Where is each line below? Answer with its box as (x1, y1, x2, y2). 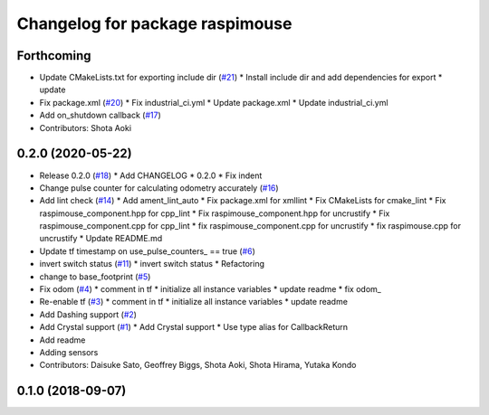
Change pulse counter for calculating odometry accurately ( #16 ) (39, 182, 280, 193)
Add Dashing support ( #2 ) (39, 308, 138, 320)
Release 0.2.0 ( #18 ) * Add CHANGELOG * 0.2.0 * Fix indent (39, 170, 263, 181)
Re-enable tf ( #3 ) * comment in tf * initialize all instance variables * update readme (39, 297, 349, 307)
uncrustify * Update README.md (39, 233, 163, 244)
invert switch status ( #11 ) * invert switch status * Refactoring (39, 259, 265, 269)
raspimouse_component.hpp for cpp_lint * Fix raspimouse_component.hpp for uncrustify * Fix (39, 208, 390, 219)
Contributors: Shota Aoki (39, 122, 131, 133)
